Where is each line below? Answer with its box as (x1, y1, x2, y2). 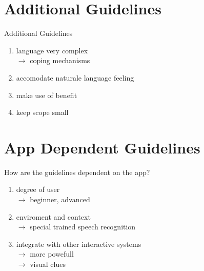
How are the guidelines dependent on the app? (4, 166, 150, 177)
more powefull (30, 248, 74, 259)
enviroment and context (16, 211, 91, 222)
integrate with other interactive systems (16, 238, 141, 249)
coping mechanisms (30, 55, 90, 66)
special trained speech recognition (30, 221, 136, 232)
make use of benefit (16, 89, 77, 100)
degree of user (16, 184, 60, 195)
